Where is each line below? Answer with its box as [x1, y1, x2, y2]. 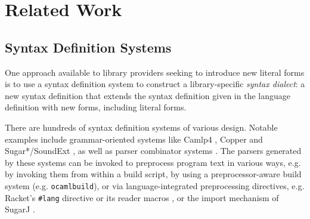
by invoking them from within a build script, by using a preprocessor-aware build [5, 168, 302, 180]
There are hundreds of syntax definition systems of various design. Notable [5, 121, 278, 133]
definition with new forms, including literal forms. [5, 101, 187, 113]
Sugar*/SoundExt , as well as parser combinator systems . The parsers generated [5, 144, 302, 157]
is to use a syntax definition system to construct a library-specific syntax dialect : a [5, 78, 305, 90]
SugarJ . [5, 203, 35, 215]
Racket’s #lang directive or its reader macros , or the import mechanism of [5, 191, 279, 203]
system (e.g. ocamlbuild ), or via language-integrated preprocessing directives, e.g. [5, 179, 305, 192]
